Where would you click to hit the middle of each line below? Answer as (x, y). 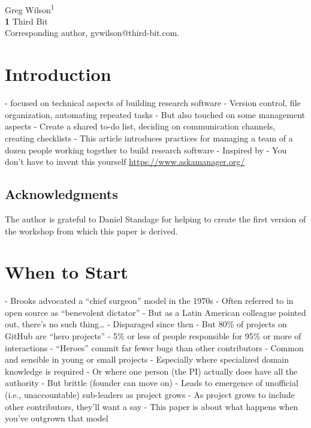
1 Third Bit (26, 21)
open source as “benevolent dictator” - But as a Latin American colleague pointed (155, 312)
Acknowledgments (61, 194)
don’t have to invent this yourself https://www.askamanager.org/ (125, 162)
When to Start (67, 272)
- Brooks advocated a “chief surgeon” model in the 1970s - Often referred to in (149, 301)
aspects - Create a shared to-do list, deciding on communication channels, (140, 126)
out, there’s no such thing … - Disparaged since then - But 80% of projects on (146, 324)
